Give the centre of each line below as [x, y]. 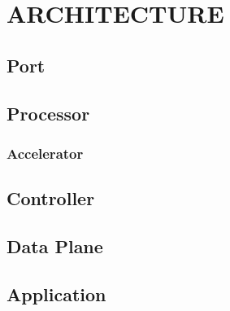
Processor [48, 113]
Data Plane [55, 245]
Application [56, 293]
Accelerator [45, 153]
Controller [51, 198]
